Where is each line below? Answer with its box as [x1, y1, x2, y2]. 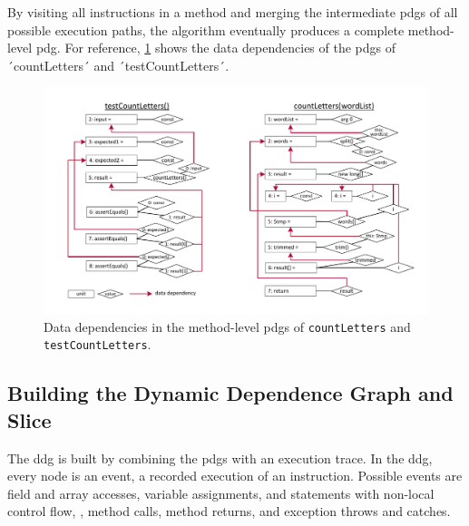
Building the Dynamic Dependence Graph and [7, 379, 454, 407]
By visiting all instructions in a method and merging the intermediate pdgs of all [7, 3, 458, 21]
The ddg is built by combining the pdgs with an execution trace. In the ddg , [7, 448, 433, 467]
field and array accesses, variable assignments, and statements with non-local [7, 483, 435, 502]
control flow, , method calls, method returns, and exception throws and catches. [7, 502, 451, 521]
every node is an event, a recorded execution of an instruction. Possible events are [7, 466, 463, 485]
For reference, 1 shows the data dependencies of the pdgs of [64, 38, 396, 57]
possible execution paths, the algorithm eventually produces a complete [7, 20, 405, 39]
